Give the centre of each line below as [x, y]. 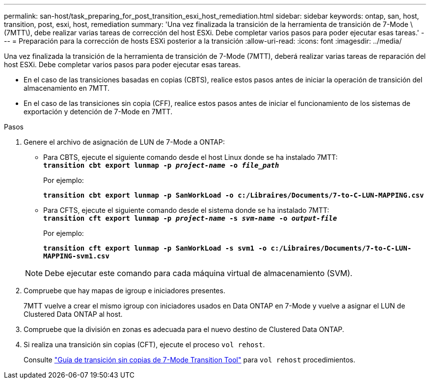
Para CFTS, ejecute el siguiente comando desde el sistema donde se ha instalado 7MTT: [186, 210]
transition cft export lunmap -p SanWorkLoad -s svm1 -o [155, 248]
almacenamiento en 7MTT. [67, 88]
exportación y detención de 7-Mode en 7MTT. [98, 112]
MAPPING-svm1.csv [76, 256]
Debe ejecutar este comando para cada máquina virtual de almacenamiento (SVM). [199, 273]
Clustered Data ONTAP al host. [73, 314]
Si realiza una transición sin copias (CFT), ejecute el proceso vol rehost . [144, 345]
